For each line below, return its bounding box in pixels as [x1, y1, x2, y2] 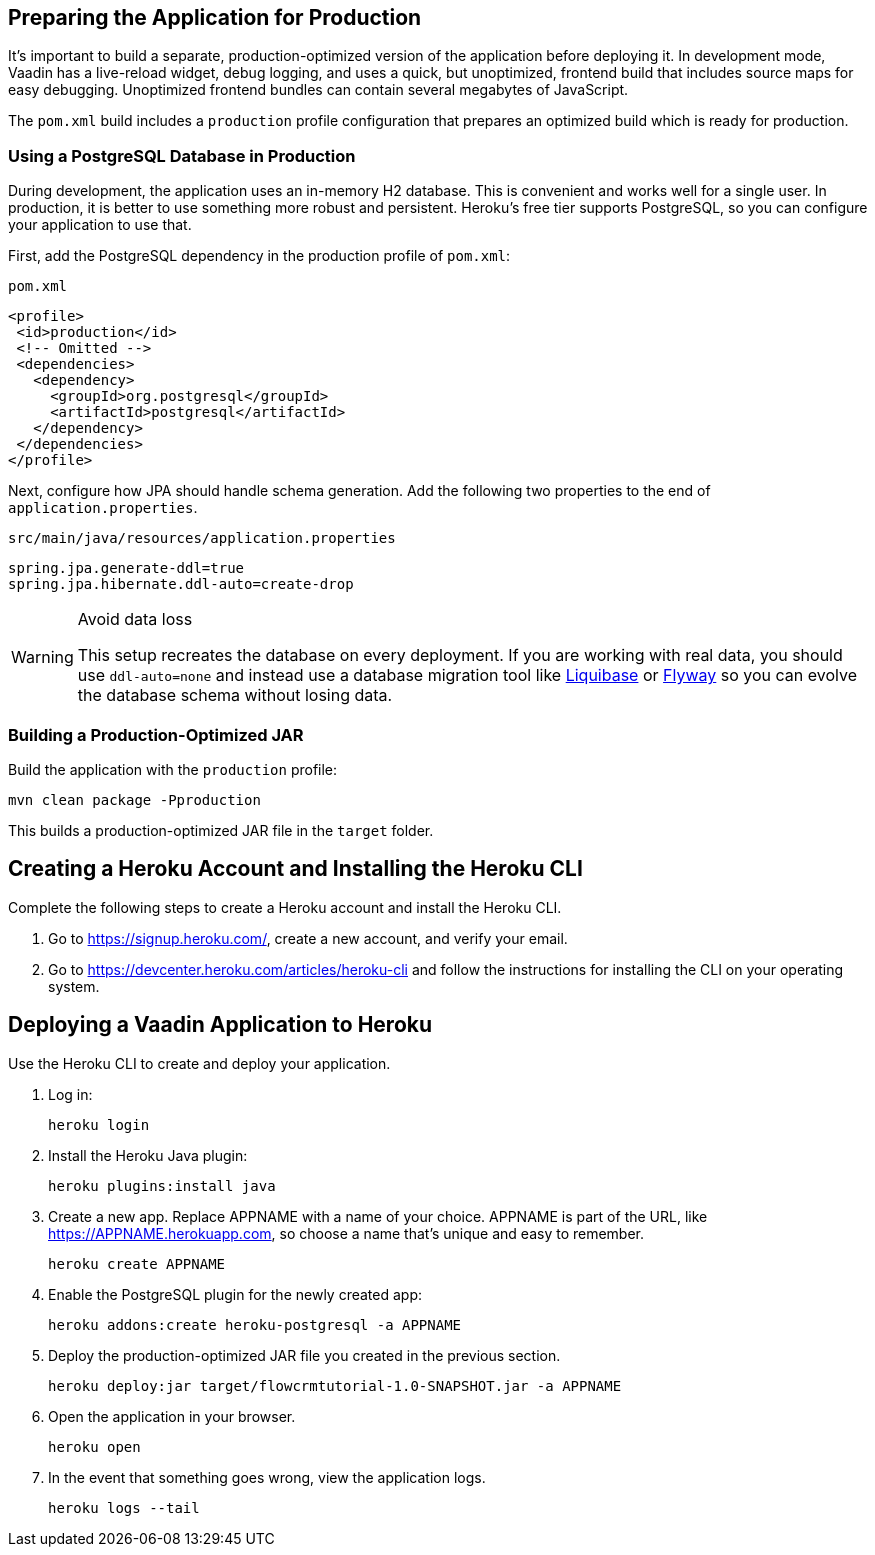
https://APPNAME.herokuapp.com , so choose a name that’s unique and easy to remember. [48, 1224, 645, 1242]
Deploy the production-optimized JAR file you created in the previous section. [48, 1346, 561, 1364]
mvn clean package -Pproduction [8, 791, 261, 808]
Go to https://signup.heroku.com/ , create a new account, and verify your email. [48, 929, 568, 947]
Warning [11, 647, 74, 668]
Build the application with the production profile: [8, 760, 338, 778]
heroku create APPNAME [48, 1255, 226, 1272]
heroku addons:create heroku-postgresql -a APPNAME [48, 1316, 462, 1333]
